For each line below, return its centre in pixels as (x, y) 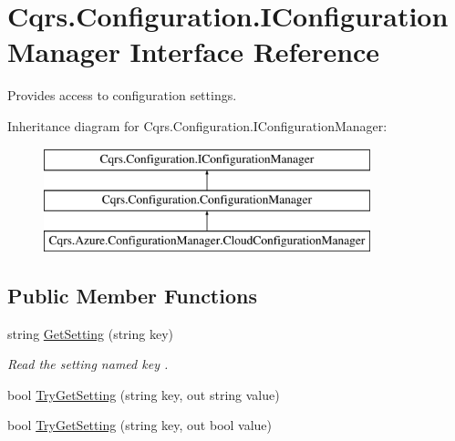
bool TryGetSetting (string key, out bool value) (140, 425)
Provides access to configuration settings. (122, 95)
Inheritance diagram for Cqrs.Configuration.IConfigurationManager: (197, 125)
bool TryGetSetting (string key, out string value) (144, 394)
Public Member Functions (132, 295)
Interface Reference (255, 51)
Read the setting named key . (88, 364)
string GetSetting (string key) (90, 333)
